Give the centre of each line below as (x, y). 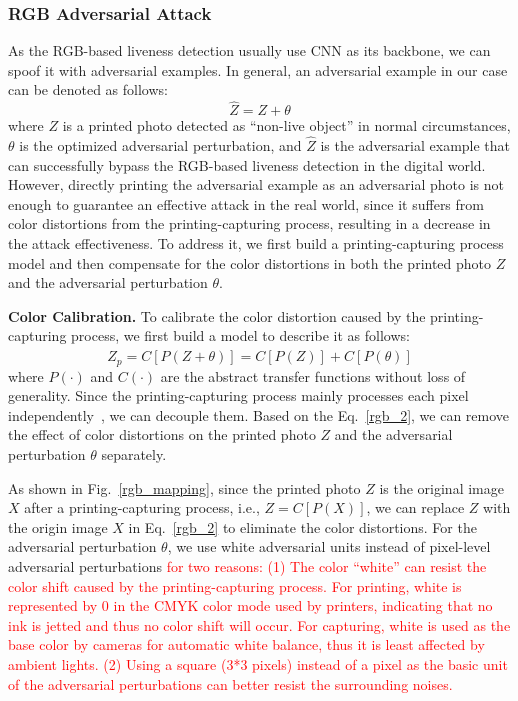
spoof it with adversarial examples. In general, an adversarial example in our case (258, 69)
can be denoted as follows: (88, 89)
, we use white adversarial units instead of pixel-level (329, 546)
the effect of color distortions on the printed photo (162, 434)
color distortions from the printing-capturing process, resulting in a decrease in (249, 223)
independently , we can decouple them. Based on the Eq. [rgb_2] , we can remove (259, 414)
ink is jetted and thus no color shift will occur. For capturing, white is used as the (259, 624)
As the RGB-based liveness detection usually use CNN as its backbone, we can (249, 50)
